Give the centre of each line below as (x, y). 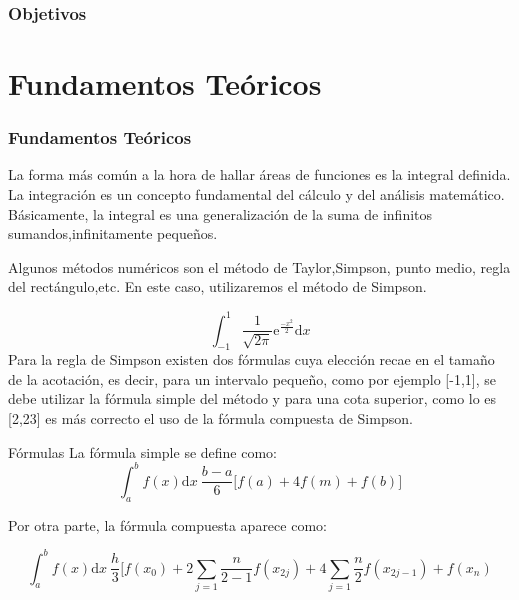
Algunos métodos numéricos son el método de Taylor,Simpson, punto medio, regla (259, 266)
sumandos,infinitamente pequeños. (113, 233)
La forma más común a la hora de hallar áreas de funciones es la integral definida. (259, 174)
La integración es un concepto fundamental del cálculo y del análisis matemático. (256, 194)
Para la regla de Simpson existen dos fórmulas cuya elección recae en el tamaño (251, 359)
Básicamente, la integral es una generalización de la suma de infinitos (220, 213)
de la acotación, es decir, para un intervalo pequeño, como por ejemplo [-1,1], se (252, 378)
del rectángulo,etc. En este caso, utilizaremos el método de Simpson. (217, 286)
